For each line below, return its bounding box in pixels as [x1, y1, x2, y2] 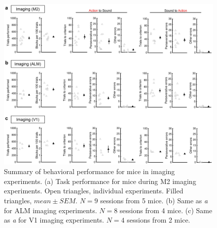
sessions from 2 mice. [127, 215, 190, 225]
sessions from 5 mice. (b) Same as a [100, 195, 208, 205]
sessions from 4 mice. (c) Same [119, 205, 213, 215]
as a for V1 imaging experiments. [4, 215, 104, 225]
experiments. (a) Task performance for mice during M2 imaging [4, 176, 196, 186]
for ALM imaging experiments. [4, 205, 97, 215]
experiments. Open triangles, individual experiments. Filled [4, 185, 183, 196]
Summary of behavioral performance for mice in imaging [4, 166, 175, 177]
